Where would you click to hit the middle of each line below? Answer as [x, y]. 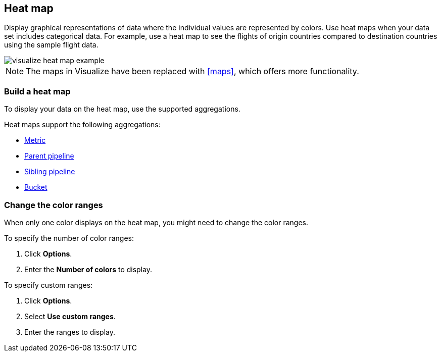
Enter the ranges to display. [70, 332]
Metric [35, 140]
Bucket [36, 187]
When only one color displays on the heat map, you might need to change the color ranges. [156, 222]
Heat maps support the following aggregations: [82, 125]
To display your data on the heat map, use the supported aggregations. [122, 109]
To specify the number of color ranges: [69, 238]
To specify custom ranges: [48, 285]
